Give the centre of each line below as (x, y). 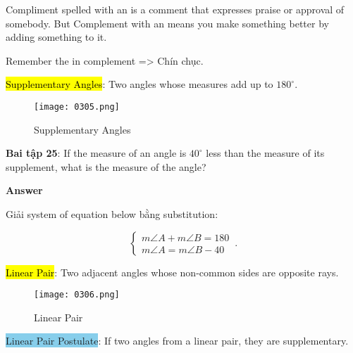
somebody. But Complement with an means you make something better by (167, 23)
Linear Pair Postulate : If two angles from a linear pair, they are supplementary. (177, 341)
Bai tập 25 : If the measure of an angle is (96, 153)
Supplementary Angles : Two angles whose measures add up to (140, 84)
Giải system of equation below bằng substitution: (112, 214)
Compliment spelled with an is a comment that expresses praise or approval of (175, 9)
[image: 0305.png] (77, 107)
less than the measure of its (265, 153)
